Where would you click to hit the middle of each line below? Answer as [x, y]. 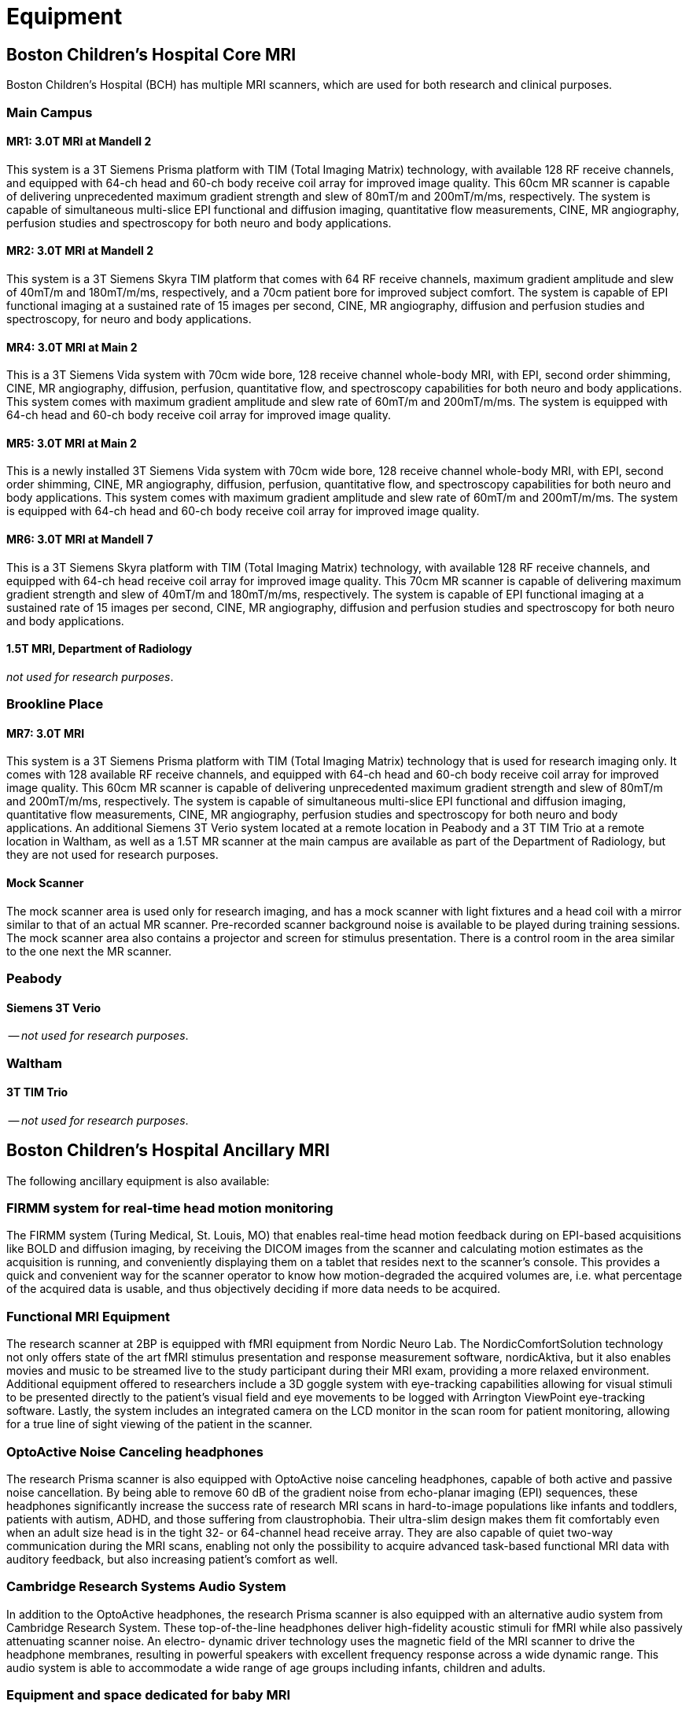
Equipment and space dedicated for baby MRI [149, 1695]
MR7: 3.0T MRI [46, 733]
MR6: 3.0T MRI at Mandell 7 [80, 540]
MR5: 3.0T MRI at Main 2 [72, 443]
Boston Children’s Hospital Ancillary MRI [168, 1151]
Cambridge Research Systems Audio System [146, 1587]
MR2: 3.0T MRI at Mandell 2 [80, 251]
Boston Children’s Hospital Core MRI [151, 54]
